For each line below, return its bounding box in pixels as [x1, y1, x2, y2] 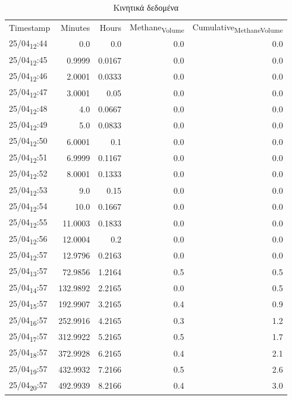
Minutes [61, 21, 90, 34]
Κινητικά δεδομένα [113, 1, 179, 13]
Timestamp [9, 21, 51, 34]
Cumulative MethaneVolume [192, 20, 283, 34]
